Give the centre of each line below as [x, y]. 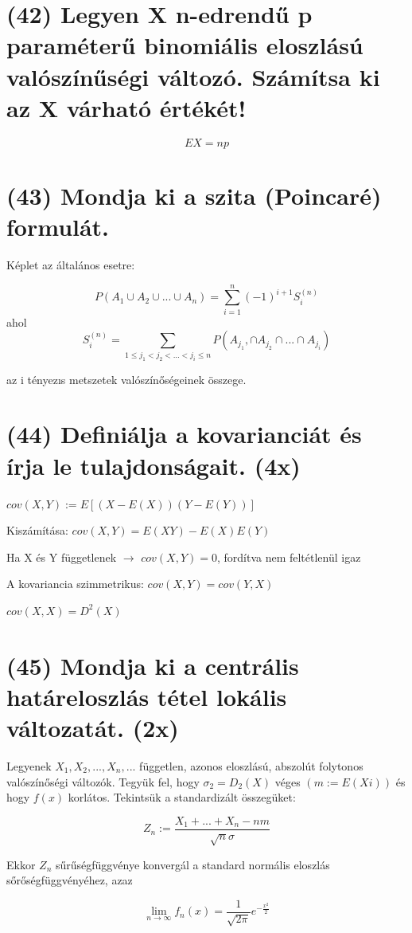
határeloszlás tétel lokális [147, 696]
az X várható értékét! [126, 107]
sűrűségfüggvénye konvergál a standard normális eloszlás [192, 864]
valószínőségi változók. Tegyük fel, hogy [103, 781]
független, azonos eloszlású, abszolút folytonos [251, 765]
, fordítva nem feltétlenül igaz [289, 557]
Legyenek [29, 765]
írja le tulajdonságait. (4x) [154, 465]
